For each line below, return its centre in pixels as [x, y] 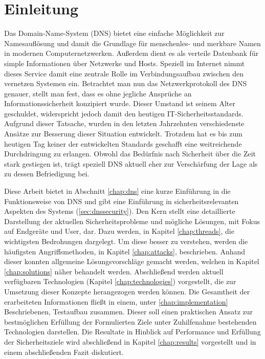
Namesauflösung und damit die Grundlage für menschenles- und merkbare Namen [132, 43]
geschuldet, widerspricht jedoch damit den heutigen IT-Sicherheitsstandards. [124, 113]
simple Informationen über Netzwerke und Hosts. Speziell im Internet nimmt [125, 63]
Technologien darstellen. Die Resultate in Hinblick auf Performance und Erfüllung [132, 332]
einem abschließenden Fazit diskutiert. [64, 352]
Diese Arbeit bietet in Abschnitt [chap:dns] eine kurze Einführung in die [117, 191]
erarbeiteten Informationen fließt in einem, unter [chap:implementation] [116, 301]
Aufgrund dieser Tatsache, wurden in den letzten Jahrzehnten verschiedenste [124, 123]
